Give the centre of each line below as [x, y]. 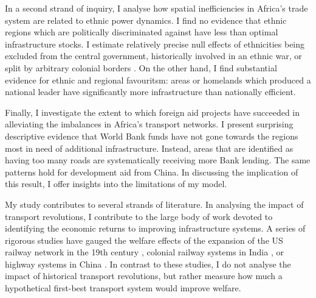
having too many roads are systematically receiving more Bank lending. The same [158, 160]
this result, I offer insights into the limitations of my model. [116, 184]
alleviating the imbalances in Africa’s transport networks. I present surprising [149, 124]
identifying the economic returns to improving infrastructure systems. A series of [155, 228]
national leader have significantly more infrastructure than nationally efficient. [150, 92]
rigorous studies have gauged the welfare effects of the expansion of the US [144, 240]
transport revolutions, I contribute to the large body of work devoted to [139, 216]
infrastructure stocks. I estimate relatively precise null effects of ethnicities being [155, 44]
